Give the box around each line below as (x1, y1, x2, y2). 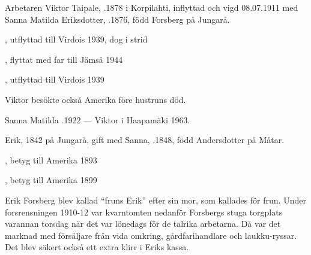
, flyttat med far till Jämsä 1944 (5, 53, 123, 65)
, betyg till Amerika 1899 (5, 174, 97, 186)
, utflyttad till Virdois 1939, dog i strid (5, 33, 148, 45)
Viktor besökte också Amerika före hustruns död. (5, 93, 186, 105)
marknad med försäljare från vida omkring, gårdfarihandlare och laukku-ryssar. (5, 229, 297, 241)
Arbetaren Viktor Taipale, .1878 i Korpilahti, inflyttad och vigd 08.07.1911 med (5, 1, 298, 13)
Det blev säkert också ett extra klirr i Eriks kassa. (5, 241, 189, 253)
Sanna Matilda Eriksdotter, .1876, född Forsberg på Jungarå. (5, 13, 230, 25)
